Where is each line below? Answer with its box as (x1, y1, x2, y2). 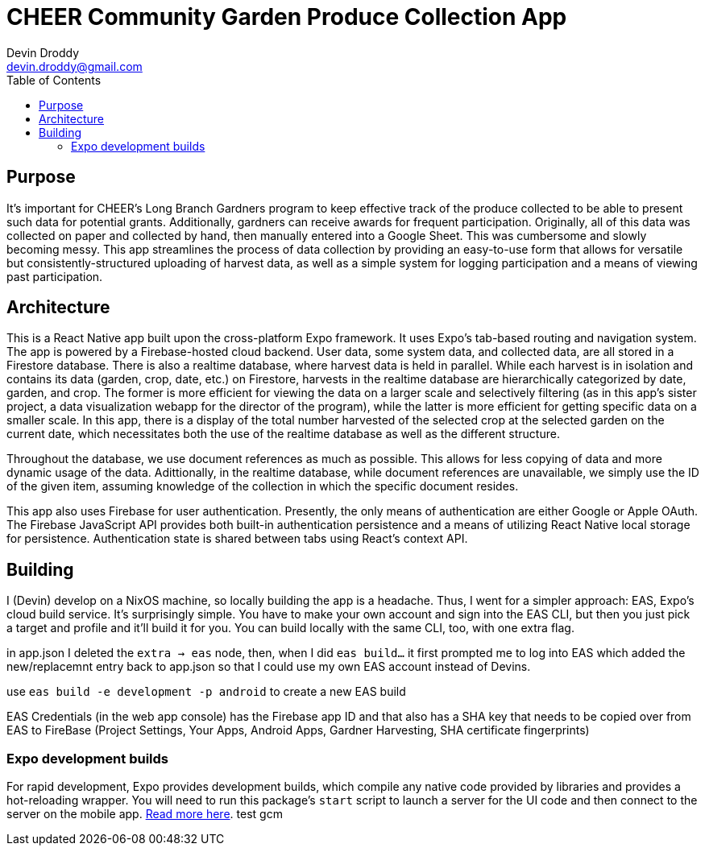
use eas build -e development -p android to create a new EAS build (6, 684, 406, 699)
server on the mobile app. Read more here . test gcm (6, 807, 283, 821)
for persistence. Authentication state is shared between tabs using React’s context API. (6, 531, 468, 546)
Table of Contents (6, 72, 102, 87)
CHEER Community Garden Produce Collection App (6, 3, 567, 31)
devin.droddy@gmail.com (6, 59, 143, 73)
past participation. (6, 269, 103, 283)
